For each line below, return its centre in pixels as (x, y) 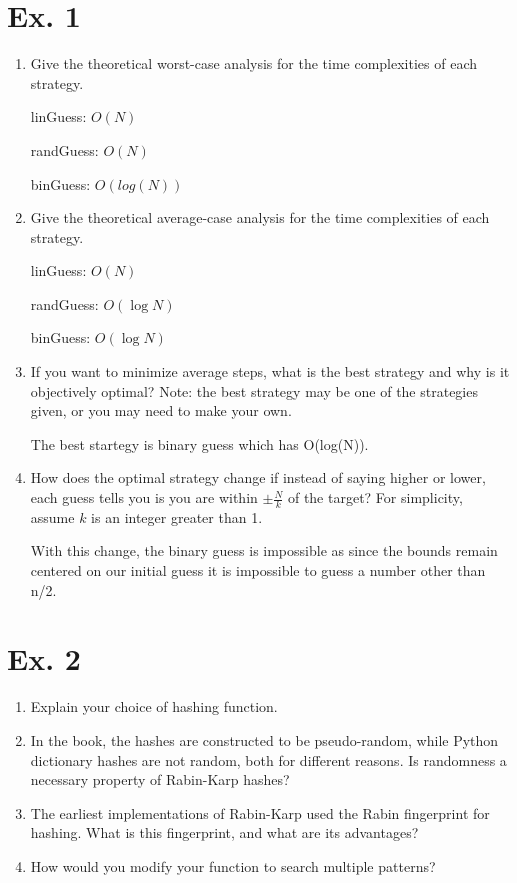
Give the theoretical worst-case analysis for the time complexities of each (253, 63)
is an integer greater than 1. (177, 516)
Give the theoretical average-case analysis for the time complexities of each (260, 217)
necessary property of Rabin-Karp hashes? (160, 779)
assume (52, 516)
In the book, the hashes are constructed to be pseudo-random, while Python (264, 739)
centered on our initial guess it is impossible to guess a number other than (258, 570)
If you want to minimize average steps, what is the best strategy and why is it (270, 371)
